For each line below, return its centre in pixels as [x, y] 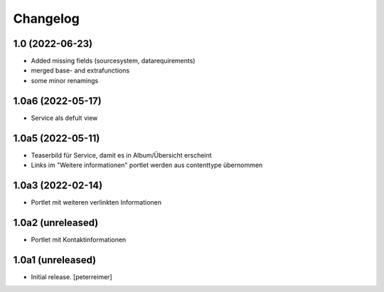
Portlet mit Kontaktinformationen [79, 239]
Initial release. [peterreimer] [72, 276]
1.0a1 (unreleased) [55, 260]
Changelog [46, 18]
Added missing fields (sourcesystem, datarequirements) [113, 61]
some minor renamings [65, 80]
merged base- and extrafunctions [80, 70]
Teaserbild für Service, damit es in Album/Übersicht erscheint [122, 155]
